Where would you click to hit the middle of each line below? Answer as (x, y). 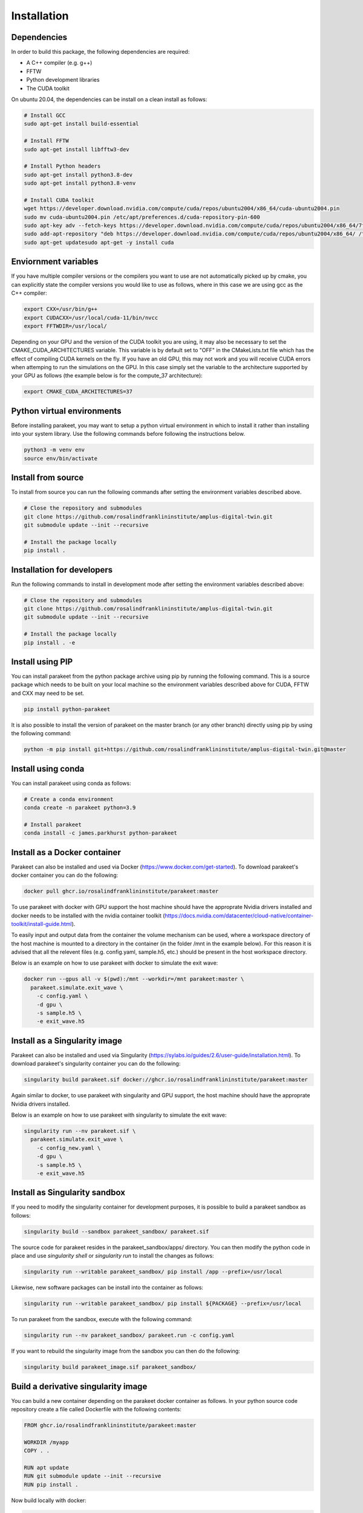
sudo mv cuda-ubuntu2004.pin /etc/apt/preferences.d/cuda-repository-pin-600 (142, 217)
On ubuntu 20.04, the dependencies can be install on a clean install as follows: (109, 99)
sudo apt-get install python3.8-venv (80, 183)
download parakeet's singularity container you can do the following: (96, 1064)
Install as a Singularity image (67, 1041)
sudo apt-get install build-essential (81, 124)
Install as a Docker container (66, 852)
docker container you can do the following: (65, 875)
